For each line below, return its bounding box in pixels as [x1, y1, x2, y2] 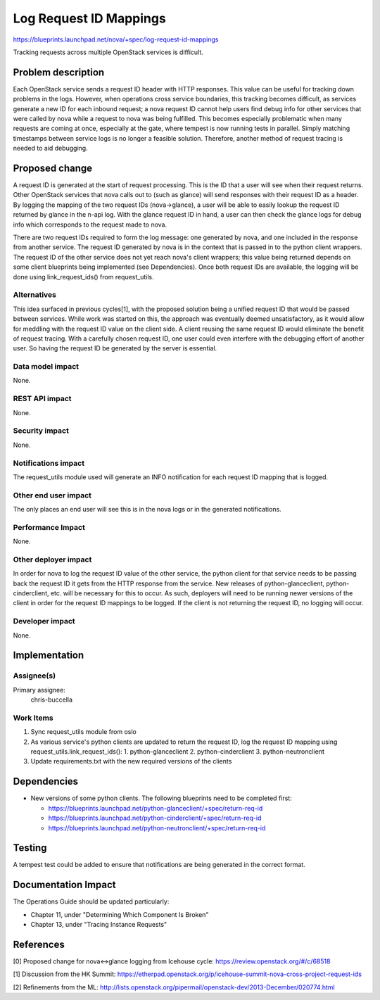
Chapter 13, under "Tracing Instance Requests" [30, 920, 167, 929]
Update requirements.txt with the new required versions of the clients [30, 757, 232, 766]
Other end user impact [13, 490, 91, 500]
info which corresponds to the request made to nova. [13, 220, 167, 229]
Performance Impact [13, 522, 86, 532]
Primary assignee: [13, 685, 66, 694]
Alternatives [13, 290, 56, 300]
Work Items [13, 713, 53, 723]
